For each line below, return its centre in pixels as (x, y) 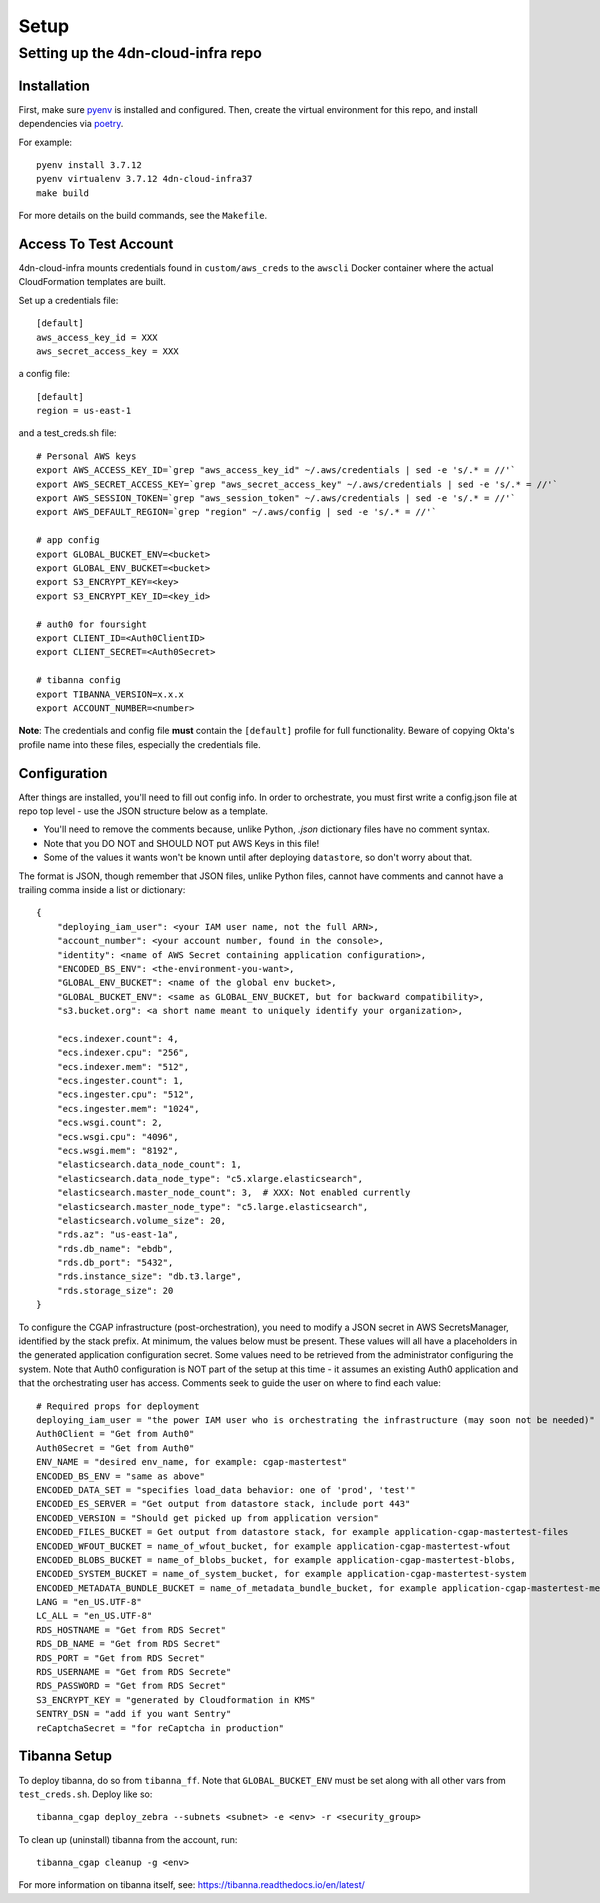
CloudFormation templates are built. (92, 282)
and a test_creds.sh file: (67, 433)
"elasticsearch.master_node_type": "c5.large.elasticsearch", (212, 1206)
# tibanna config (78, 680)
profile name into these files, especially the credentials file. (140, 744)
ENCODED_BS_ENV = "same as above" (120, 1476)
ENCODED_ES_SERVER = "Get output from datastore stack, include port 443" (223, 1504)
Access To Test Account (96, 243)
